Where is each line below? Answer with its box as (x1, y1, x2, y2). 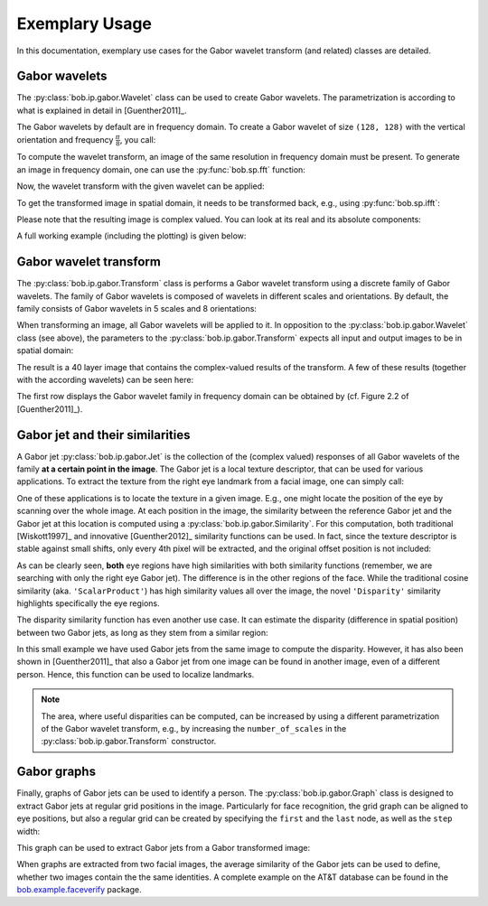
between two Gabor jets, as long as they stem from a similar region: (16, 627, 268, 638)
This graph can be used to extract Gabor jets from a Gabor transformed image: (16, 842, 311, 853)
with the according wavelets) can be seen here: (16, 374, 194, 385)
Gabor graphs (16, 764, 97, 780)
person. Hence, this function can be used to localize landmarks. (16, 668, 255, 679)
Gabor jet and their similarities (16, 427, 191, 443)
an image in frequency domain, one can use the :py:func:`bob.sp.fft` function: (16, 163, 306, 175)
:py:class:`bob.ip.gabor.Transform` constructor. (41, 736, 217, 747)
